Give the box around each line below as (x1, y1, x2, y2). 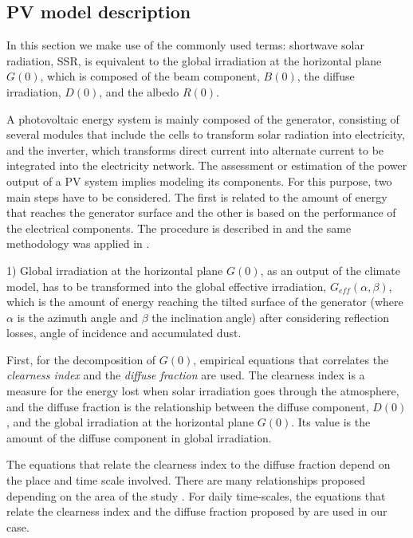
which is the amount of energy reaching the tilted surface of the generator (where (6, 293, 403, 310)
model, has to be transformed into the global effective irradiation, (6, 277, 327, 294)
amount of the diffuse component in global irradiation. (6, 429, 272, 446)
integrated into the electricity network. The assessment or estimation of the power (6, 157, 407, 174)
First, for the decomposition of (6, 351, 156, 367)
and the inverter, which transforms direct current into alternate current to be (6, 141, 384, 158)
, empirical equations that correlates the (193, 351, 389, 367)
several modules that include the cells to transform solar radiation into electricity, (6, 126, 405, 143)
